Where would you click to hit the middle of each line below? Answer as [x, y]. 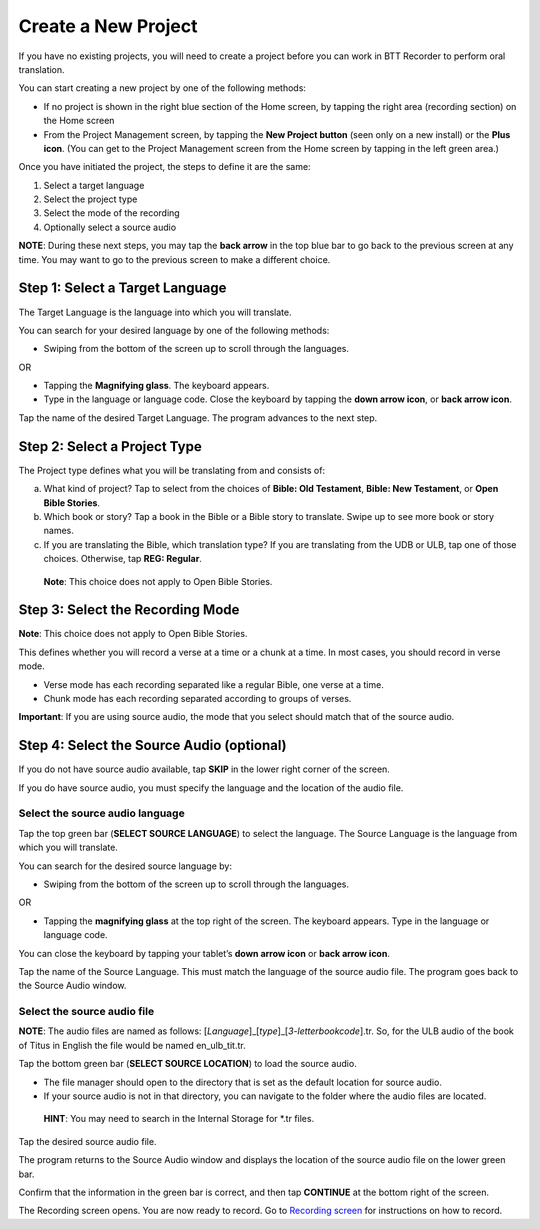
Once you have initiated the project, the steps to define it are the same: [164, 167]
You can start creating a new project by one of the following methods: [162, 88]
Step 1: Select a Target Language [122, 288]
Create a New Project [108, 26]
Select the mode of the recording [111, 213]
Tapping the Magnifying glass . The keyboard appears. [156, 386]
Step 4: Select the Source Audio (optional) [152, 745]
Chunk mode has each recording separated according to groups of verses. [197, 698]
